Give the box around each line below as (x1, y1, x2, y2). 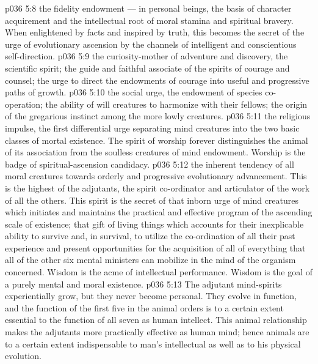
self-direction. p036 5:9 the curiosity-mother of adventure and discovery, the (5, 50, 288, 62)
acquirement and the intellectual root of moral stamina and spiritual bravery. (5, 13, 294, 26)
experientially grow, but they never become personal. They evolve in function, (5, 289, 297, 302)
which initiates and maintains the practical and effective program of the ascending (5, 206, 313, 218)
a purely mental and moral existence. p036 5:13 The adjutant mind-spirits (5, 277, 282, 290)
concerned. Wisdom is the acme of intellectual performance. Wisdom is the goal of (5, 266, 313, 278)
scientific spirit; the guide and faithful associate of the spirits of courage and (5, 61, 290, 74)
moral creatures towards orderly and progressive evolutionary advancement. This (5, 169, 307, 182)
